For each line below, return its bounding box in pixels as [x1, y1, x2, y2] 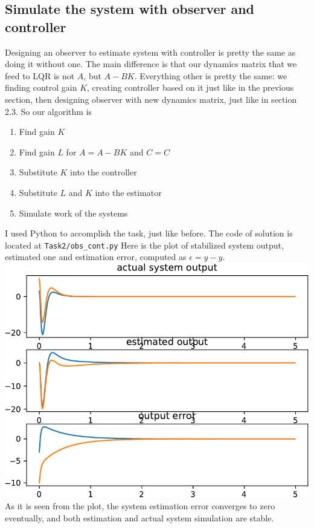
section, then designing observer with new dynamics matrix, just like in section [5, 93, 297, 105]
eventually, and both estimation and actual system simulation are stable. [5, 511, 274, 524]
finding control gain [5, 81, 77, 94]
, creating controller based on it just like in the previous [87, 81, 294, 94]
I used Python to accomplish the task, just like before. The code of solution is [5, 227, 293, 240]
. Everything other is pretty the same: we [134, 69, 287, 82]
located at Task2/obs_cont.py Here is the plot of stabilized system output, [5, 238, 284, 251]
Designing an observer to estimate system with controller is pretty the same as [5, 45, 296, 58]
